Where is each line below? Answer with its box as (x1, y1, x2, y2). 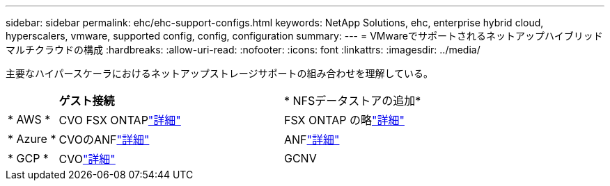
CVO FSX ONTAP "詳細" (58, 113, 181, 127)
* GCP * (8, 151, 49, 165)
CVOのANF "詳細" (58, 133, 150, 146)
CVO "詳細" (58, 152, 116, 166)
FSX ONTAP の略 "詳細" (283, 113, 405, 127)
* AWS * (8, 112, 51, 126)
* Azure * (8, 132, 56, 146)
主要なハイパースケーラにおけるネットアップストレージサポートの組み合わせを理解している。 (6, 67, 434, 79)
